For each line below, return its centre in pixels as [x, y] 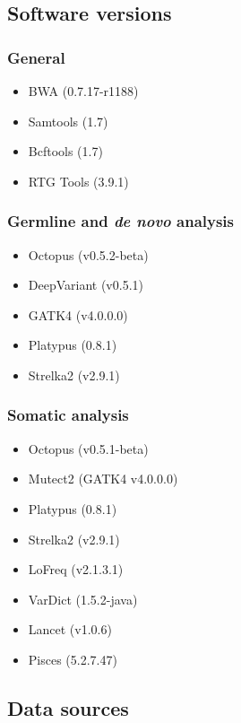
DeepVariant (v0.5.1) [86, 285]
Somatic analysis [68, 415]
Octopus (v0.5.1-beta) [88, 448]
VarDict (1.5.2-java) [83, 599]
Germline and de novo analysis [120, 221]
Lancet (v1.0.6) [70, 629]
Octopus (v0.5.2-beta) [88, 254]
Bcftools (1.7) [65, 151]
